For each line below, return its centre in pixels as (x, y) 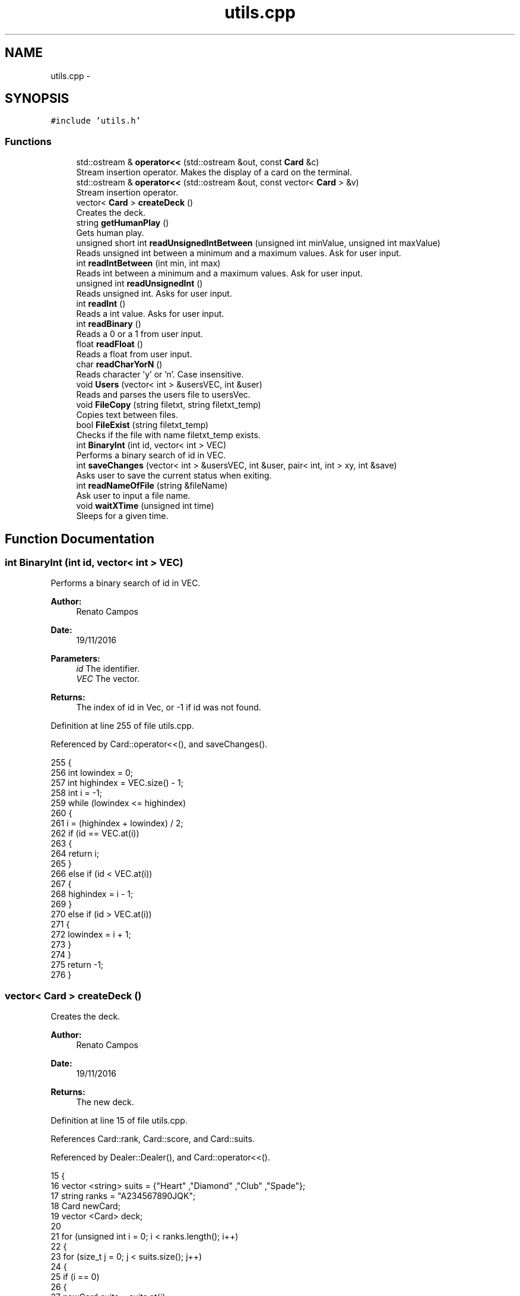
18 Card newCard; (85, 1206)
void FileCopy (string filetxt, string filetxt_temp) (169, 405)
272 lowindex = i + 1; (91, 935)
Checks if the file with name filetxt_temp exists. (168, 435)
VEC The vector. (108, 679)
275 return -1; (77, 965)
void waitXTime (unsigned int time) (145, 506)
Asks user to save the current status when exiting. (174, 476)
